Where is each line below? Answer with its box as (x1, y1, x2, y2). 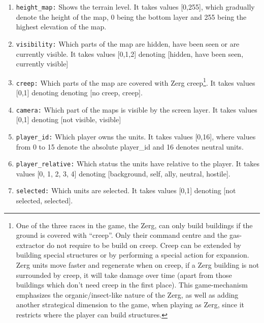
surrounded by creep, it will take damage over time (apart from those (16, 269, 232, 280)
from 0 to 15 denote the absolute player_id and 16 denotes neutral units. (16, 141, 244, 152)
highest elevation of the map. (16, 21, 107, 32)
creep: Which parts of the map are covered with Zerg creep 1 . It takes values (16, 76, 255, 88)
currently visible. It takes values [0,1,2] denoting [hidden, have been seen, (16, 48, 244, 59)
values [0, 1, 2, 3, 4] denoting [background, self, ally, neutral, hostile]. (16, 168, 230, 178)
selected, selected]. (16, 195, 73, 205)
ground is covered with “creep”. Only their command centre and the (16, 230, 227, 240)
